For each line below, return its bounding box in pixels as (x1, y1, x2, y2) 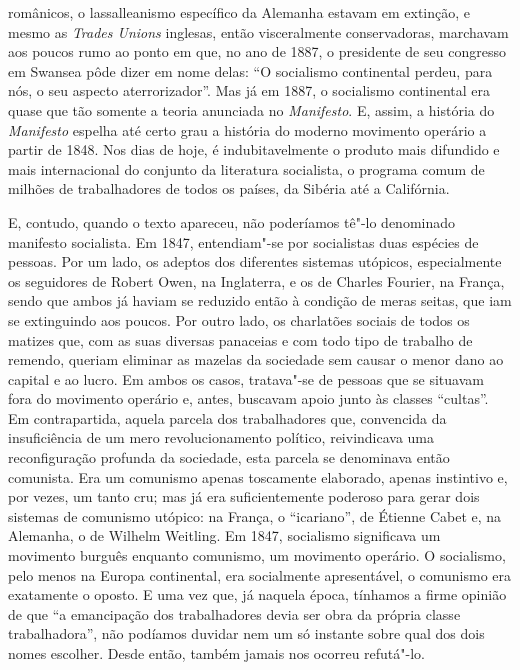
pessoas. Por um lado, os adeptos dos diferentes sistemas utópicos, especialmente (8, 251, 502, 272)
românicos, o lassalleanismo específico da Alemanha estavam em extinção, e (8, 2, 471, 22)
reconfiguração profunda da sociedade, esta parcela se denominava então (8, 447, 450, 468)
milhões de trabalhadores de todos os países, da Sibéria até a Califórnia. (8, 178, 450, 199)
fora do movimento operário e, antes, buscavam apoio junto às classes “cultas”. (8, 388, 489, 409)
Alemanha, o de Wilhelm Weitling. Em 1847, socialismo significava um (8, 525, 441, 546)
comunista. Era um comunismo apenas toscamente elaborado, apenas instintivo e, (8, 466, 508, 487)
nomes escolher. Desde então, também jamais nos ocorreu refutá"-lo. (8, 643, 425, 663)
